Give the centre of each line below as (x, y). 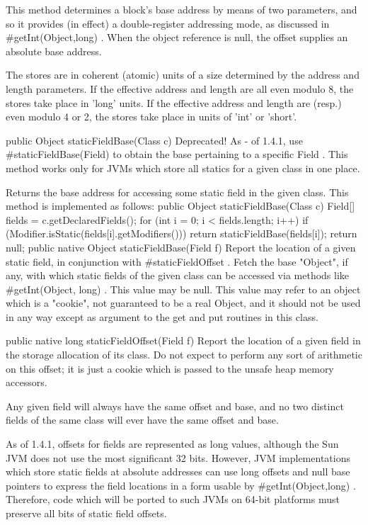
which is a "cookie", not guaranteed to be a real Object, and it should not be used (183, 303)
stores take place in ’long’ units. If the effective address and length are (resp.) (174, 102)
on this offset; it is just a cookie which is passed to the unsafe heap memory (170, 368)
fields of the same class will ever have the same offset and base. (142, 420)
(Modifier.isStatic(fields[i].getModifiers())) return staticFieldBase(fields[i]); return (182, 233)
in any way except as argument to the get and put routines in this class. (162, 316)
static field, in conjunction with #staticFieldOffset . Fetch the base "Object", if (177, 261)
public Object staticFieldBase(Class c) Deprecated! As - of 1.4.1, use (154, 140)
